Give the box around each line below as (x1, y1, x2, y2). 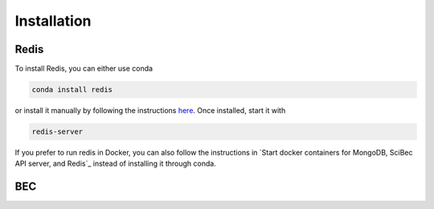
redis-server (31, 127, 84, 136)
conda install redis (31, 85, 113, 94)
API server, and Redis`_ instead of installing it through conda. (14, 159, 216, 168)
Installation (14, 12, 92, 30)
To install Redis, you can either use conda (14, 64, 153, 74)
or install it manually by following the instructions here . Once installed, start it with (14, 106, 286, 115)
